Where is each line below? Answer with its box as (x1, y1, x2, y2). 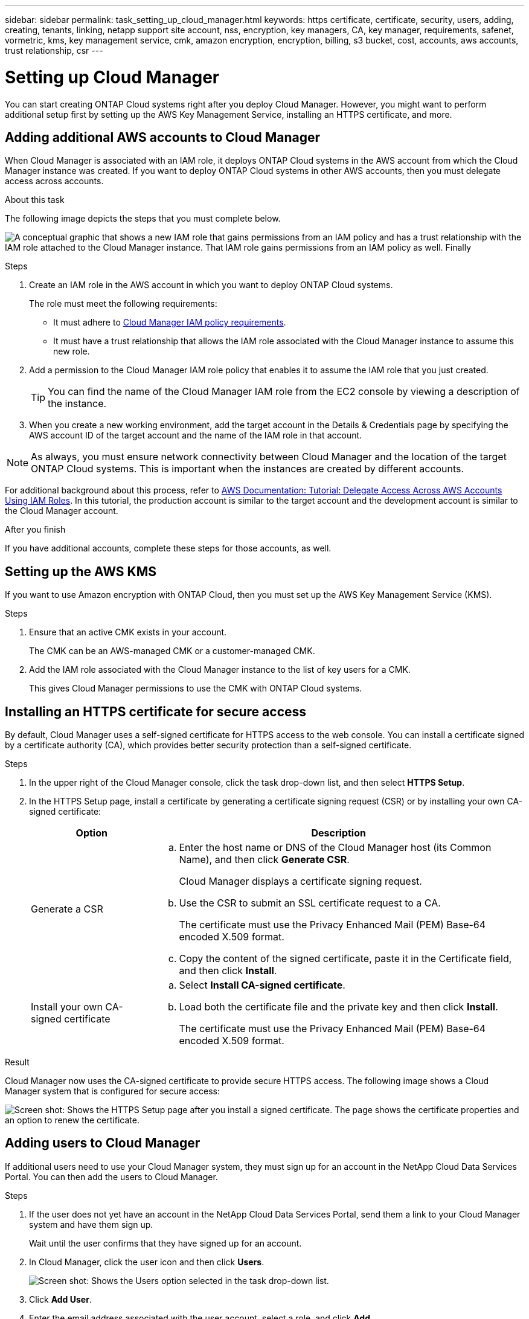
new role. (53, 346, 90, 357)
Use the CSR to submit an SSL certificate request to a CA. (179, 897, 441, 910)
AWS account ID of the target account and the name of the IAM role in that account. (29, 430, 362, 441)
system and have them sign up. (29, 1219, 153, 1230)
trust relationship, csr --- (5, 45, 103, 56)
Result (5, 1057, 30, 1068)
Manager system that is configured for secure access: (5, 1086, 220, 1097)
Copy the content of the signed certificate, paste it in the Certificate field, (179, 952, 512, 965)
